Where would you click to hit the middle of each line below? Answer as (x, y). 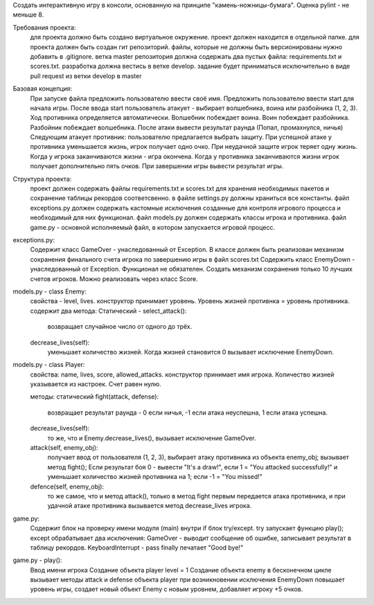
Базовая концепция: (43, 89)
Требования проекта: (44, 27)
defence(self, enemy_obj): (67, 486)
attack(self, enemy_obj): (64, 448)
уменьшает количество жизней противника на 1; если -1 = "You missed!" (155, 477)
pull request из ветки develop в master (86, 75)
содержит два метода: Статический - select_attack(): (108, 311)
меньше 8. (28, 15)
